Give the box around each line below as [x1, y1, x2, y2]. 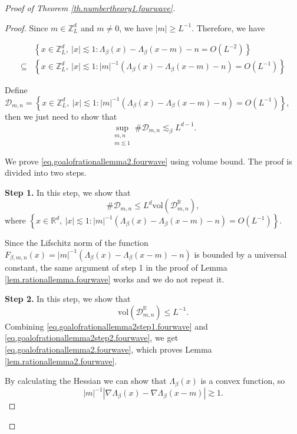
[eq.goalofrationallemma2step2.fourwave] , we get [5, 331, 179, 344]
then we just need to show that [5, 110, 117, 122]
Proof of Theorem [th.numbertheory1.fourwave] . [5, 2, 176, 14]
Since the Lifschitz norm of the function [5, 236, 148, 249]
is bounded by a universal [194, 248, 287, 260]
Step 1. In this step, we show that [5, 186, 131, 198]
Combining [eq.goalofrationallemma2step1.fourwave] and [5, 320, 208, 332]
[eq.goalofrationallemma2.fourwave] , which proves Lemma [5, 343, 212, 355]
